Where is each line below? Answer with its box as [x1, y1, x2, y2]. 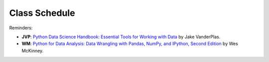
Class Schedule [9, 7, 75, 18]
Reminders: [9, 25, 33, 31]
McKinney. [21, 48, 44, 54]
